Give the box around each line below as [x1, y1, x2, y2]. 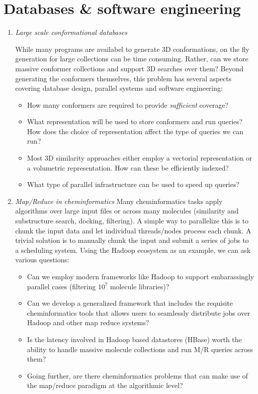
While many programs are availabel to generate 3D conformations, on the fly [15, 43, 250, 54]
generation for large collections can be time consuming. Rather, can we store [15, 53, 249, 64]
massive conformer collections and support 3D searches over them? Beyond [15, 63, 244, 73]
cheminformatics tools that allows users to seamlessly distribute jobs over [27, 307, 251, 318]
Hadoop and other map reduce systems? [27, 317, 149, 328]
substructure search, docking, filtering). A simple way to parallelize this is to [15, 215, 249, 226]
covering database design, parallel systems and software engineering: [15, 83, 223, 93]
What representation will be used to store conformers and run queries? [27, 116, 243, 127]
